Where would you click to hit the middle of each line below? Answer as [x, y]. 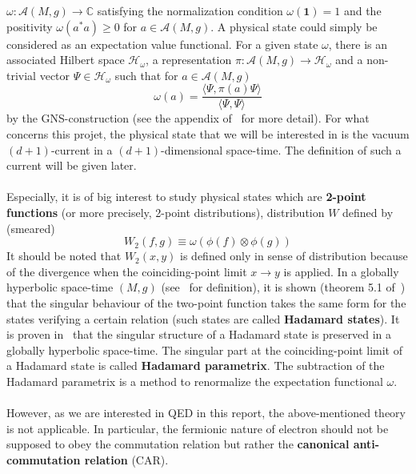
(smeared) [31, 228]
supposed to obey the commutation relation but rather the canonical [178, 444]
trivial [22, 75]
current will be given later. [72, 165]
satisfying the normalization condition [190, 10]
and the [362, 10]
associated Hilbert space [66, 60]
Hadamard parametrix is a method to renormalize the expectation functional [195, 381]
